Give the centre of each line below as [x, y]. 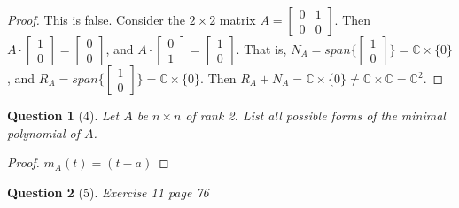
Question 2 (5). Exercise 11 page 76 [108, 192]
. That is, [261, 49]
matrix [237, 19]
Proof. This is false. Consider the [96, 19]
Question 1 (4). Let [63, 115]
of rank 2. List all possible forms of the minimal [315, 115]
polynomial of [43, 132]
